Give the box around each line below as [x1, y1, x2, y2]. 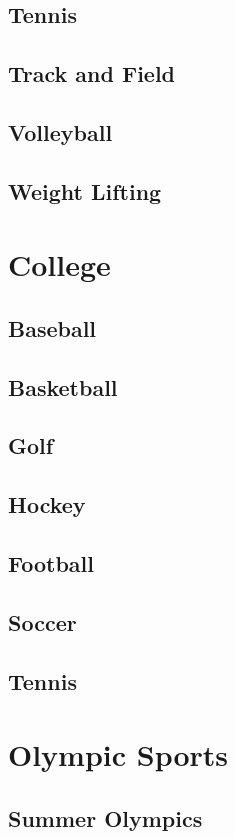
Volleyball [8, 116, 113, 147]
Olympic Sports [8, 734, 229, 775]
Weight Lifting [8, 175, 162, 206]
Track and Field [8, 58, 176, 89]
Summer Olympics [8, 802, 203, 833]
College [8, 244, 111, 285]
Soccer [8, 606, 77, 637]
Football [8, 548, 94, 579]
